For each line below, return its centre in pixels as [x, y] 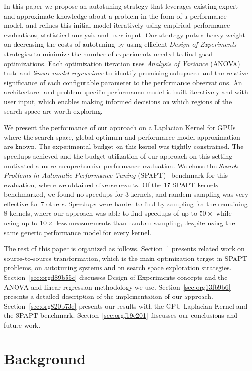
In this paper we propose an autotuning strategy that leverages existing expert [121, 6]
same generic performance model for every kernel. [78, 232]
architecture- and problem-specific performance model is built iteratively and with [126, 92]
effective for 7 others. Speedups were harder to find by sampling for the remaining [126, 203]
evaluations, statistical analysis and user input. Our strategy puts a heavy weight [125, 34]
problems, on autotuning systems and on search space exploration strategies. [118, 268]
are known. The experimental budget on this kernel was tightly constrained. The [124, 146]
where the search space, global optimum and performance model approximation [122, 137]
